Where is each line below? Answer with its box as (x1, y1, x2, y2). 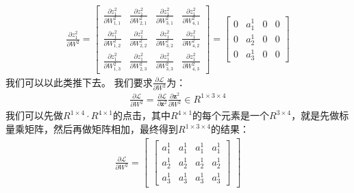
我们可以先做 (5, 108, 63, 123)
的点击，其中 (112, 108, 170, 123)
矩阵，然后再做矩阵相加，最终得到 (24, 122, 178, 136)
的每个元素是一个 (192, 108, 270, 123)
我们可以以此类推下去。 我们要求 (5, 75, 153, 89)
